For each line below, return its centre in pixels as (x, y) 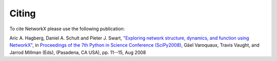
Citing (23, 13)
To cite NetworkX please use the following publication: (67, 29)
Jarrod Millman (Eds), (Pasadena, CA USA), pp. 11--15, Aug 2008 (78, 52)
